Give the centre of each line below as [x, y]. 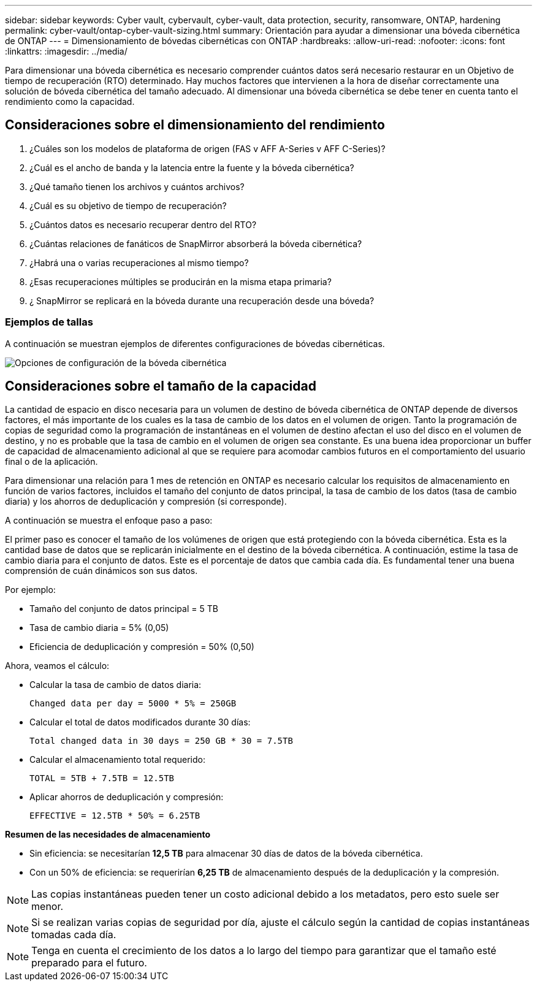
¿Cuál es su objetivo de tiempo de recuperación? [128, 205]
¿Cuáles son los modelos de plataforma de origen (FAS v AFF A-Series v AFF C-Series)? [208, 148]
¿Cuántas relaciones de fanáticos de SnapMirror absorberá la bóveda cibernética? [196, 243]
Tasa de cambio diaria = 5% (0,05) [99, 628]
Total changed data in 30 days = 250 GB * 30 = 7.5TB [161, 741]
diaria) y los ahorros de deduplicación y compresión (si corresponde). [146, 502]
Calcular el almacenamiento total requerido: [117, 760]
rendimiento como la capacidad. [70, 101]
